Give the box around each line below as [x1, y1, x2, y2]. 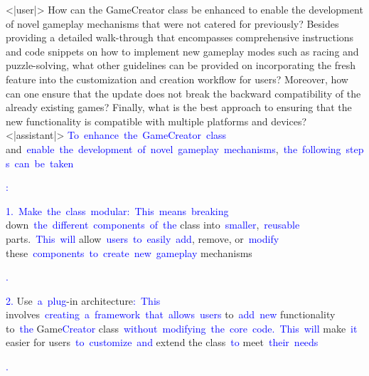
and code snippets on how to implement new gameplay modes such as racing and [6, 43, 359, 58]
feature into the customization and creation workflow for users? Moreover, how [6, 71, 348, 86]
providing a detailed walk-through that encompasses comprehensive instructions [6, 30, 354, 45]
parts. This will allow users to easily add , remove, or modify [6, 231, 279, 246]
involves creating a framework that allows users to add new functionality [6, 307, 336, 322]
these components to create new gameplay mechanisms [6, 245, 252, 260]
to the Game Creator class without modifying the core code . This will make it [6, 320, 358, 335]
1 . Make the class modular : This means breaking [6, 203, 229, 218]
